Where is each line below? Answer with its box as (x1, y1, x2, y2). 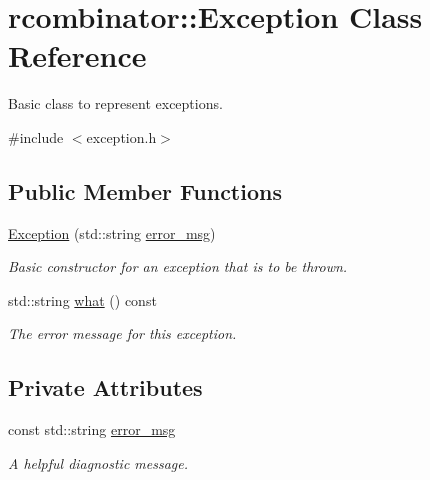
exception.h (86, 126, 157, 147)
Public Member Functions (8, 175, 282, 206)
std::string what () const (8, 289, 157, 310)
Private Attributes (8, 372, 203, 403)
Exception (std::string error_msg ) (8, 222, 216, 243)
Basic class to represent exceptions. (8, 93, 223, 114)
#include (8, 126, 64, 147)
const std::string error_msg (8, 419, 176, 440)
